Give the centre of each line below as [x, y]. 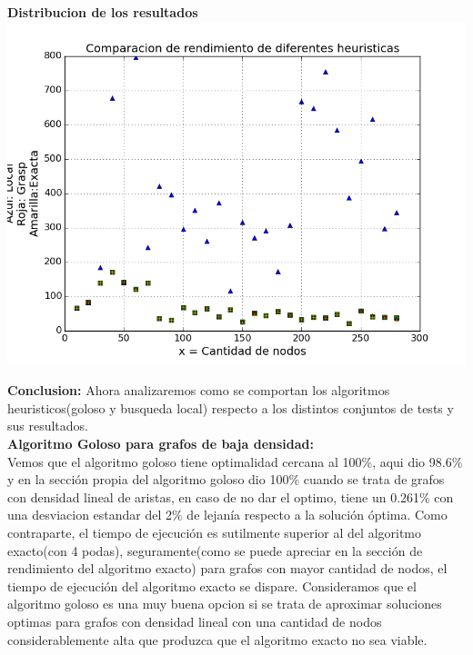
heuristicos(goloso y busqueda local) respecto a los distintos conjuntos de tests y [231, 407]
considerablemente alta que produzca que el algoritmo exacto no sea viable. [217, 639]
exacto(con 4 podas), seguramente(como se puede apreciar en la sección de [215, 550]
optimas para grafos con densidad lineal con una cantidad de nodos [195, 621]
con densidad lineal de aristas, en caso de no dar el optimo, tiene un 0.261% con [231, 496]
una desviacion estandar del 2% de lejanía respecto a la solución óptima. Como [227, 515]
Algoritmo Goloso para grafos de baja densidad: [161, 443]
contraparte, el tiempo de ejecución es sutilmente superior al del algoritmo [215, 532]
